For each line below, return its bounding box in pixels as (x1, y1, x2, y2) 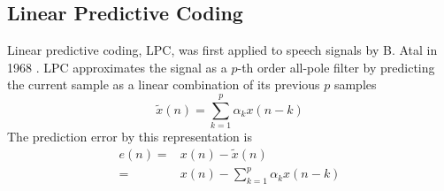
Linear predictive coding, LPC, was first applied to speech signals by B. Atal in (7, 41, 438, 59)
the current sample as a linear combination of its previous (7, 75, 320, 94)
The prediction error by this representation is (7, 127, 252, 146)
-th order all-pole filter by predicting (237, 57, 435, 76)
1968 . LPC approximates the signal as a (7, 57, 227, 76)
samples (333, 75, 377, 94)
